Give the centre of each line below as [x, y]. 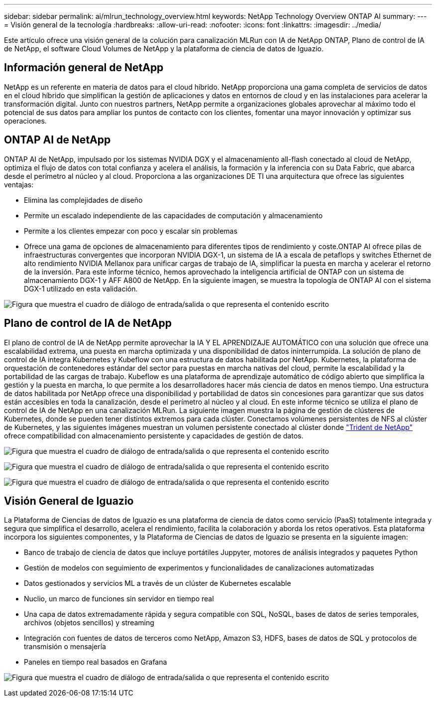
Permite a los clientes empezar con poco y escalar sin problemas [131, 231]
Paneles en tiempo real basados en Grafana [96, 662]
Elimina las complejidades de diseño [83, 200]
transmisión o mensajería [65, 647]
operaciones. [25, 121]
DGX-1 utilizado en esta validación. [81, 288]
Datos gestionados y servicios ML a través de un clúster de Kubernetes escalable [158, 583]
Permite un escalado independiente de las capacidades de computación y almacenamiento [173, 215]
